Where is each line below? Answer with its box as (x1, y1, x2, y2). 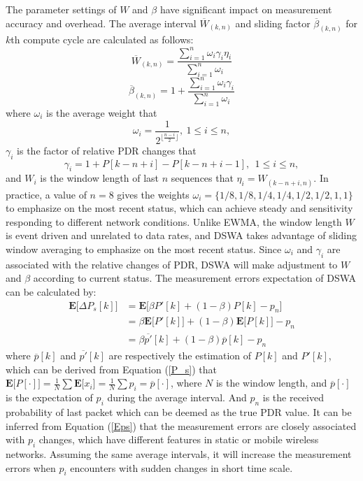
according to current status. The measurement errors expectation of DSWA (33, 271, 357, 285)
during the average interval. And (107, 390, 247, 405)
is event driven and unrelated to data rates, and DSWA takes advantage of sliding (6, 228, 357, 243)
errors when (6, 460, 56, 475)
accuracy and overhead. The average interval (6, 15, 197, 30)
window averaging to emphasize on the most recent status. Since (6, 242, 282, 256)
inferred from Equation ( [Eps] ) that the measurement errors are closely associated (6, 418, 357, 433)
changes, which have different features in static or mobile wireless (38, 432, 319, 447)
